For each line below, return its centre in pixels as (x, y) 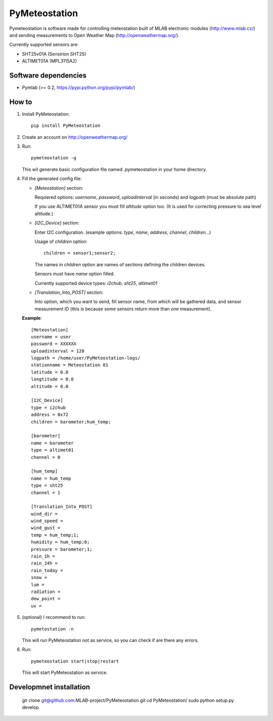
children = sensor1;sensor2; (80, 253)
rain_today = (47, 570)
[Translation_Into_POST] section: (69, 292)
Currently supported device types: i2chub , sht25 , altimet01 (96, 283)
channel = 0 (46, 457)
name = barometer (52, 443)
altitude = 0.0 (50, 386)
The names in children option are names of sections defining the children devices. (120, 264)
